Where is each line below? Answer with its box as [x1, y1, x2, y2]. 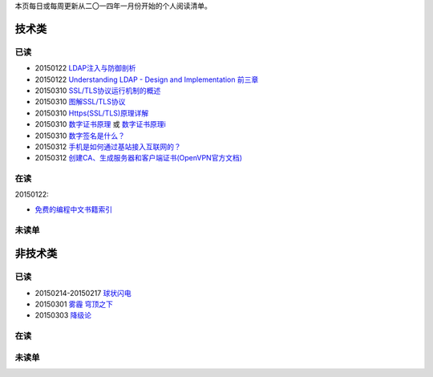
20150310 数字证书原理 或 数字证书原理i [34, 120, 166, 129]
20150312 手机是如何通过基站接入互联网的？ [34, 141, 182, 152]
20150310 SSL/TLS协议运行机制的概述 [34, 85, 161, 95]
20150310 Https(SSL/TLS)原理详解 [34, 108, 149, 118]
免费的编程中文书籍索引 [34, 205, 112, 214]
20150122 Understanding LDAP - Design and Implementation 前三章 [34, 75, 259, 84]
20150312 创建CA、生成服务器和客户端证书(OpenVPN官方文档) [34, 153, 243, 163]
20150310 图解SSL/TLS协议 [34, 97, 126, 107]
